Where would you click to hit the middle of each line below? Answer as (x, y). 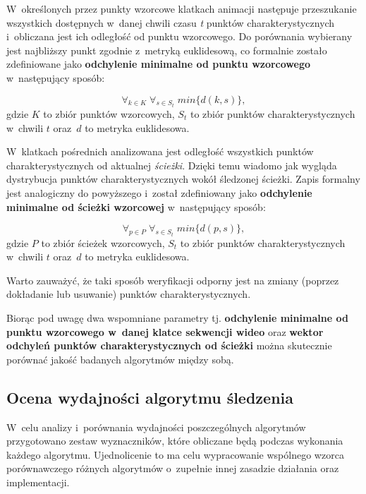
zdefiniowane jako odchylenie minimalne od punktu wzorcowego (159, 64)
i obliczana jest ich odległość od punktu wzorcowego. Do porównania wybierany (179, 36)
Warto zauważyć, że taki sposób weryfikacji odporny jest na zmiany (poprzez (173, 280)
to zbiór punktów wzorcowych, (109, 114)
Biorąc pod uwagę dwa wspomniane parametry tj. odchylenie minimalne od (177, 317)
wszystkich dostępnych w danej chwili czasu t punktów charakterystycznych (171, 22)
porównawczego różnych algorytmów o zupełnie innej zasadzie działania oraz (173, 468)
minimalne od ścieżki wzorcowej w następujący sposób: (136, 206)
